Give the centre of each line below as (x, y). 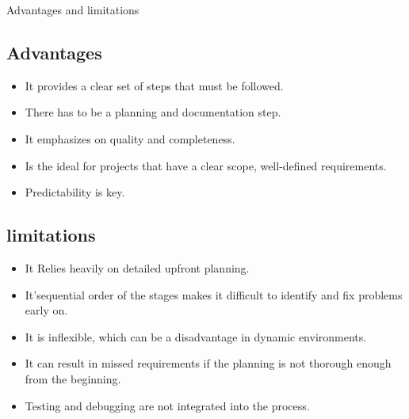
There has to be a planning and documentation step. (153, 112)
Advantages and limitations (73, 10)
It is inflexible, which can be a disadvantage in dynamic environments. (196, 336)
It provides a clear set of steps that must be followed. (154, 85)
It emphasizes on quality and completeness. (130, 138)
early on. (46, 310)
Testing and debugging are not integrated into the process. (167, 405)
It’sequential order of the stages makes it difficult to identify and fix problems (214, 294)
